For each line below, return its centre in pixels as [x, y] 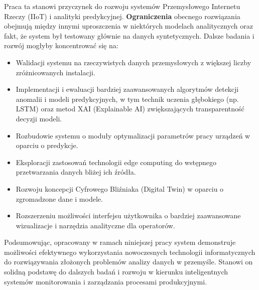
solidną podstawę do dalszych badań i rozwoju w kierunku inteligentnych [116, 272]
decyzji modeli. [39, 118]
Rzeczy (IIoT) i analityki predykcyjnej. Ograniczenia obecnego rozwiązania [122, 16]
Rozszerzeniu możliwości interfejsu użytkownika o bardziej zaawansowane [128, 215]
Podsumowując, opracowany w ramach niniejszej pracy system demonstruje [120, 242]
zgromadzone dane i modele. [59, 198]
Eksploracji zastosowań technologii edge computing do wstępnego [116, 162]
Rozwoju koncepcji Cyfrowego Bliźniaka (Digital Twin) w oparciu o [120, 188]
